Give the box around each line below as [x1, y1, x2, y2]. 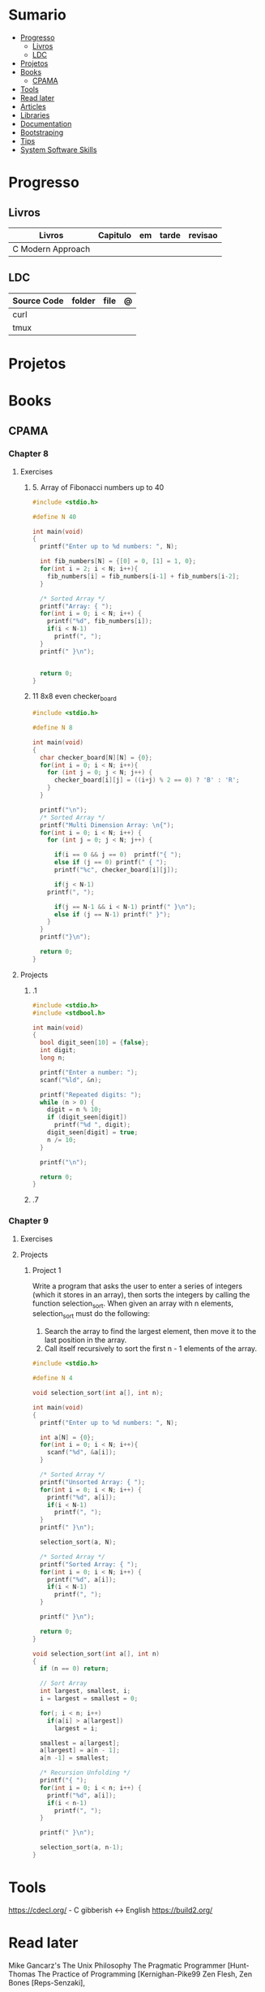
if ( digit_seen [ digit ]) [47, 1113, 127, 1122]
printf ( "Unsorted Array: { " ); [39, 1478, 146, 1486]
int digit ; [39, 1046, 77, 1054]
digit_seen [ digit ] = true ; [47, 1128, 139, 1137]
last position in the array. [44, 1335, 127, 1345]
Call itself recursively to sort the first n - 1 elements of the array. [44, 1344, 258, 1353]
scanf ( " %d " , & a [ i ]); [47, 1449, 117, 1457]
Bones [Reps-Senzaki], [8, 1977, 86, 1987]
